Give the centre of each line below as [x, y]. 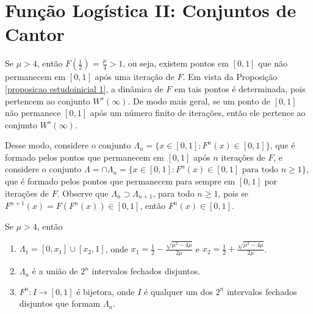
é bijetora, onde [106, 291]
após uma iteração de [135, 77]
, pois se [233, 193]
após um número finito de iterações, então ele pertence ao [198, 113]
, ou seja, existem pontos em [176, 63]
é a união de [55, 271]
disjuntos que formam [60, 303]
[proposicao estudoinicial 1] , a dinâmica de [84, 88]
